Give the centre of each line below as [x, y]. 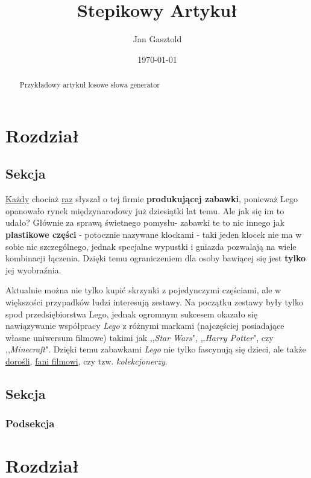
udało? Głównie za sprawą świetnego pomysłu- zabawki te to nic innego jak [145, 222]
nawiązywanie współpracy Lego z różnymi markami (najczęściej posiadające [145, 326]
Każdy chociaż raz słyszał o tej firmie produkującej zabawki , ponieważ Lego [152, 199]
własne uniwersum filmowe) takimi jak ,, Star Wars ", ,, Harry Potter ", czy [140, 337]
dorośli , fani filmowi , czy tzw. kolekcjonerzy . [86, 361]
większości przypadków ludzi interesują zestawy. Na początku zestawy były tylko [154, 301]
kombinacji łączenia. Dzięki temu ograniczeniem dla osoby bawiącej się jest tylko [156, 258]
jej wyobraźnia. [33, 269]
